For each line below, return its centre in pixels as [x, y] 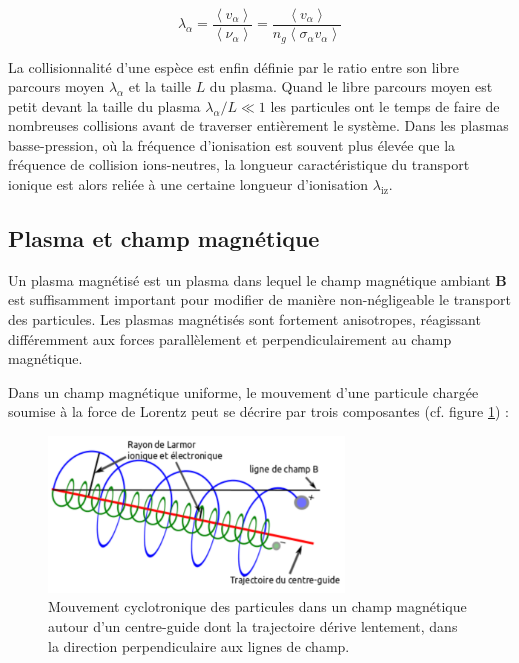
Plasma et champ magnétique [164, 238]
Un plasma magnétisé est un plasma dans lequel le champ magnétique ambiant [249, 279]
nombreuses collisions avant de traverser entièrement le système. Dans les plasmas [258, 125]
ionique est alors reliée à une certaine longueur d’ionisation [188, 184]
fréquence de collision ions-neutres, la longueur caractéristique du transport [239, 164]
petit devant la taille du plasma [104, 105]
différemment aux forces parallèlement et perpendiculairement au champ [230, 338]
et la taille [159, 86]
